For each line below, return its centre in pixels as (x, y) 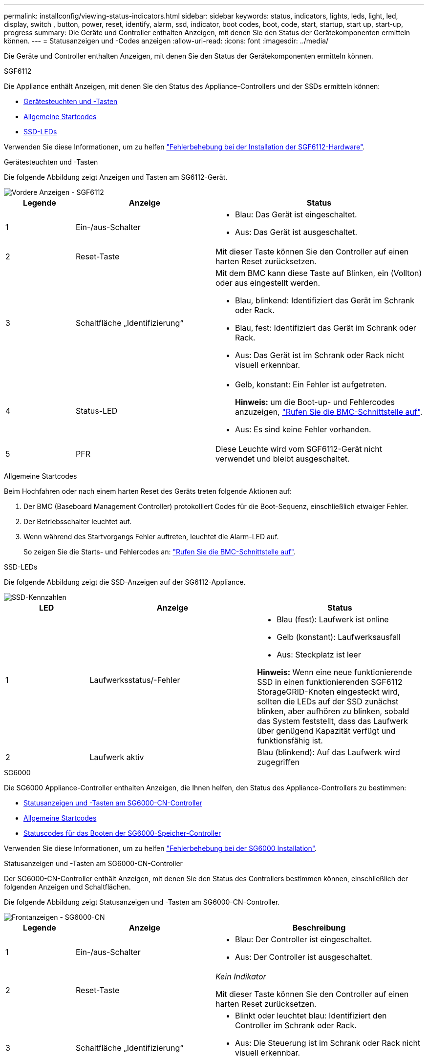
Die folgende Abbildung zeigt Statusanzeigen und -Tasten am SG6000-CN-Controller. (142, 902)
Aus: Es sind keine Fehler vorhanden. (303, 429)
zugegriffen (278, 762)
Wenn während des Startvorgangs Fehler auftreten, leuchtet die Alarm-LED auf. (151, 537)
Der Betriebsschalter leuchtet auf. (78, 521)
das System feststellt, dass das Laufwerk (332, 721)
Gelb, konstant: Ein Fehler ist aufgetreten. (311, 384)
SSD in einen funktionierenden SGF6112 (330, 682)
